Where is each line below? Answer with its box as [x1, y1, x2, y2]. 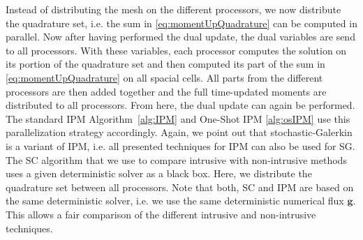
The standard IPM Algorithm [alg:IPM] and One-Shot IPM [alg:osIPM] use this [6, 111, 350, 126]
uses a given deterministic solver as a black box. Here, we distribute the [6, 166, 312, 181]
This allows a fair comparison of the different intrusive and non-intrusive [6, 207, 316, 221]
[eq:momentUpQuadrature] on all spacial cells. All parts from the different [6, 70, 323, 84]
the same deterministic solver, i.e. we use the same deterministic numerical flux [6, 193, 344, 208]
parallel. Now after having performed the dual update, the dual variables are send [6, 29, 355, 44]
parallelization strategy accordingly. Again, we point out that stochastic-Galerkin [6, 125, 353, 140]
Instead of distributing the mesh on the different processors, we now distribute [6, 2, 341, 16]
